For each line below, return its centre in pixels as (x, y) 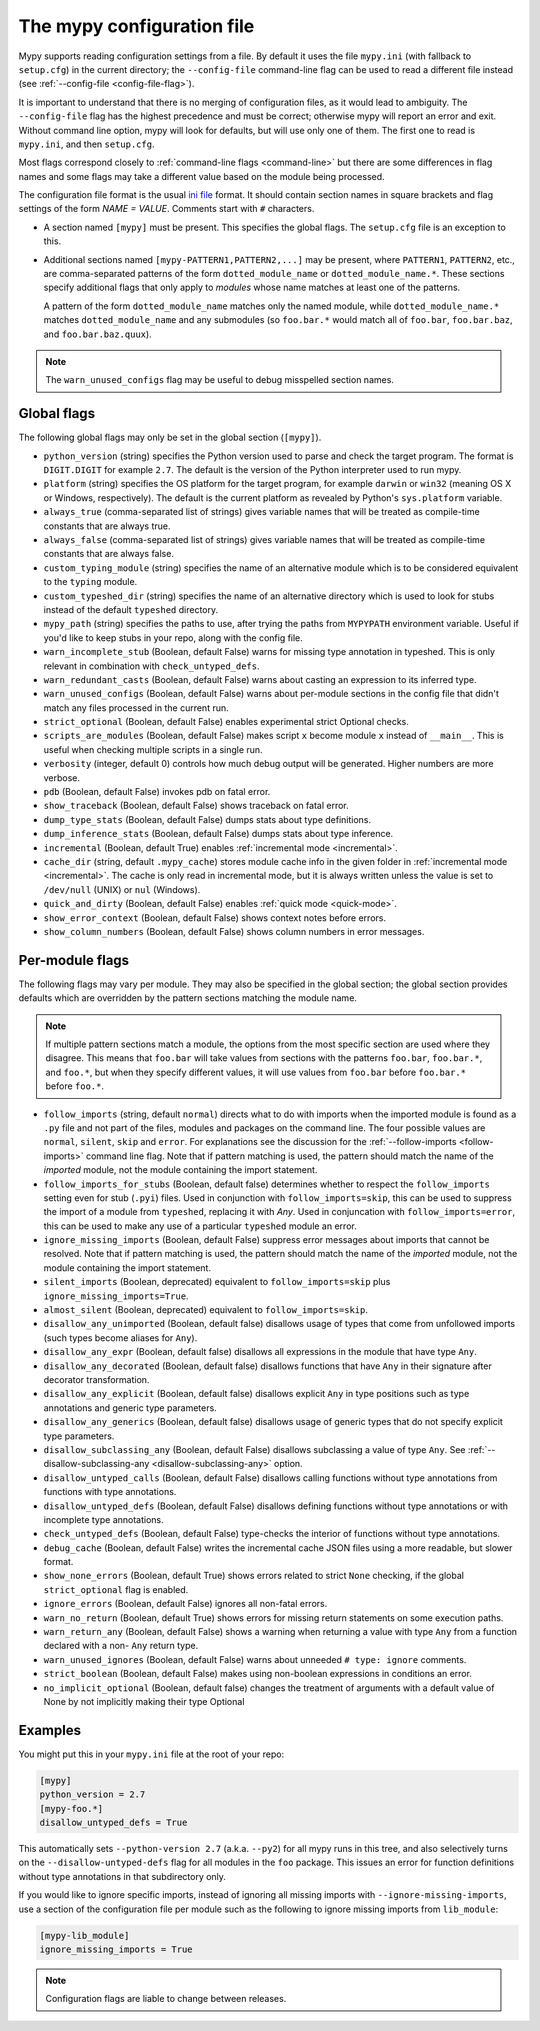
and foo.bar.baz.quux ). (97, 334)
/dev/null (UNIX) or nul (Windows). (122, 889)
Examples (50, 1730)
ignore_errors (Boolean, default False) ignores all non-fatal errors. (185, 1604)
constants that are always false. (109, 554)
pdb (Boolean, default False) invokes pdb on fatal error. (157, 792)
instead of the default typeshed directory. (131, 609)
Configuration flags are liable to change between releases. (166, 1999)
